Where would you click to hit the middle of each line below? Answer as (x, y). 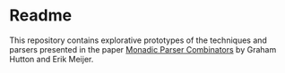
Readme (41, 16)
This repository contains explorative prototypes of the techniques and (138, 40)
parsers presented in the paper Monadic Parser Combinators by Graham (143, 49)
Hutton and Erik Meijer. (52, 59)
